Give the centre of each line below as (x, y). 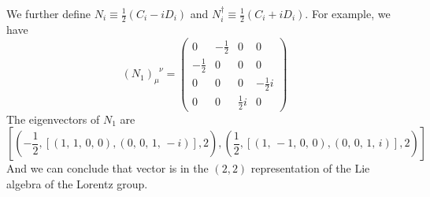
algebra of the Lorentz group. (77, 183)
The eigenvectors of (53, 119)
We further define (49, 13)
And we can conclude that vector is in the (107, 168)
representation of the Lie (310, 168)
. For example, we (348, 13)
